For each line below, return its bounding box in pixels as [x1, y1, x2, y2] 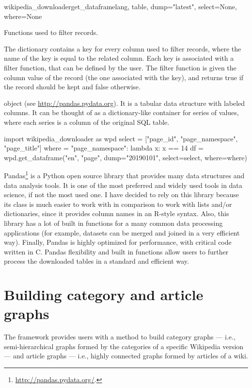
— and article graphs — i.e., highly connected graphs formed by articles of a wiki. [4, 351, 248, 361]
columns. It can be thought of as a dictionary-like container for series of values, [4, 107, 239, 118]
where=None [4, 11, 42, 21]
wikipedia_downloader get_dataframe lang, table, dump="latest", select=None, [4, 1, 237, 11]
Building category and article [4, 285, 204, 304]
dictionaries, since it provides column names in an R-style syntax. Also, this [4, 208, 229, 219]
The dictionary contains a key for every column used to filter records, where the [4, 43, 241, 53]
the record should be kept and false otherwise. [4, 82, 141, 92]
